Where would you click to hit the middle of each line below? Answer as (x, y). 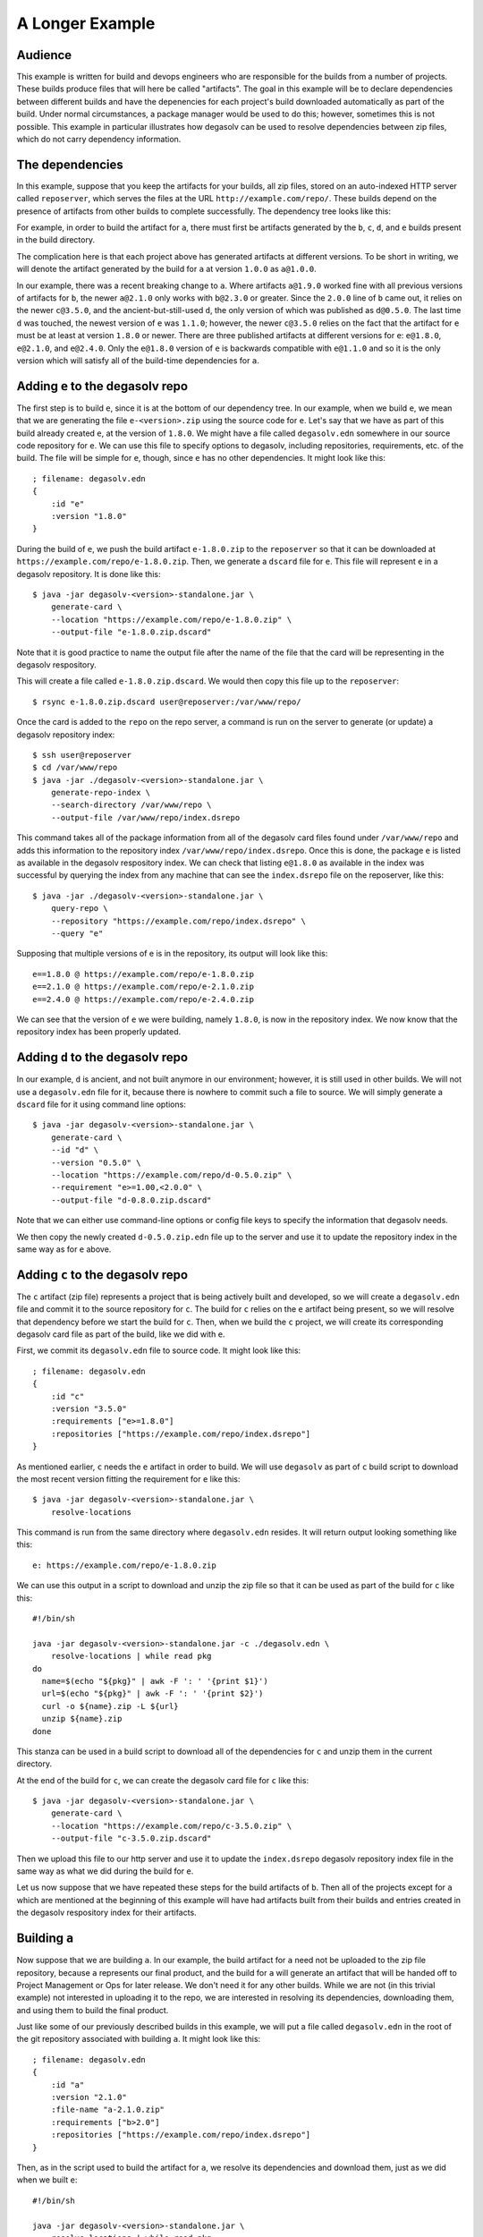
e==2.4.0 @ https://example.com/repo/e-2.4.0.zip (144, 999)
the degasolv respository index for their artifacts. (106, 1913)
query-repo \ (79, 909)
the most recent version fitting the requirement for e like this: (128, 1479)
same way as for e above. (64, 1249)
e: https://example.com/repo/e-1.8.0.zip (124, 1565)
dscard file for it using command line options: (102, 1104)
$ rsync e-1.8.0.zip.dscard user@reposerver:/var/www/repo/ (167, 702)
